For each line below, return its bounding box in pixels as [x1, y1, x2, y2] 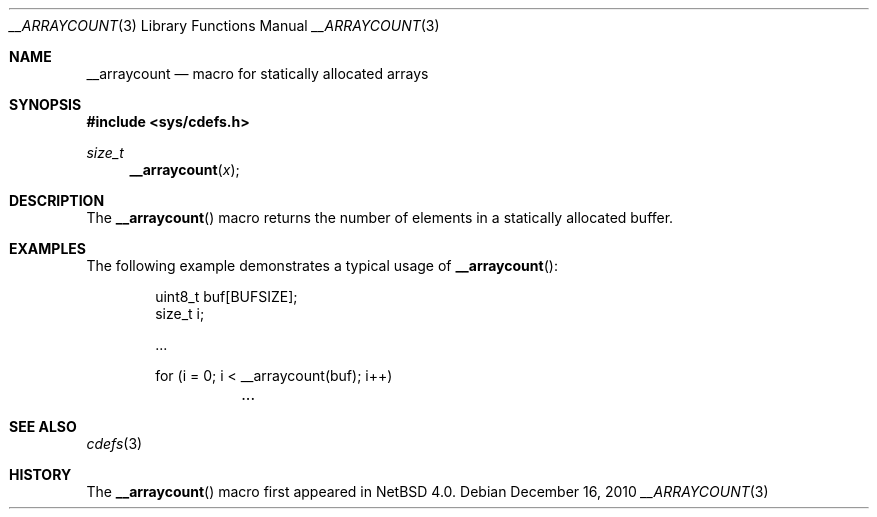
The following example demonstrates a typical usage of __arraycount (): [86, 257, 558, 274]
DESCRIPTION [9, 192, 105, 209]
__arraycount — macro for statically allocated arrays [86, 65, 429, 82]
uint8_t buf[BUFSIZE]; [155, 288, 298, 305]
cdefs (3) [86, 435, 143, 452]
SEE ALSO [9, 418, 77, 435]
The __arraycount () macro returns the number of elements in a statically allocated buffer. [86, 209, 674, 226]
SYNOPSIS [9, 96, 82, 113]
